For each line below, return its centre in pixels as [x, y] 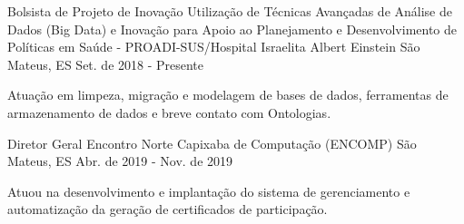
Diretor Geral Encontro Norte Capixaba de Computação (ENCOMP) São [212, 143]
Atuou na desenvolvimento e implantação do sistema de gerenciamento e [209, 191]
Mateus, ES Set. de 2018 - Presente [106, 64]
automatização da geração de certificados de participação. [168, 209]
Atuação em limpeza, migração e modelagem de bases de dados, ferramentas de [228, 95]
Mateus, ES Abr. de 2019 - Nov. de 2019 [120, 161]
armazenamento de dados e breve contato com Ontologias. [169, 112]
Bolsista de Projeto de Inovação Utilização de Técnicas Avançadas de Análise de [230, 11]
